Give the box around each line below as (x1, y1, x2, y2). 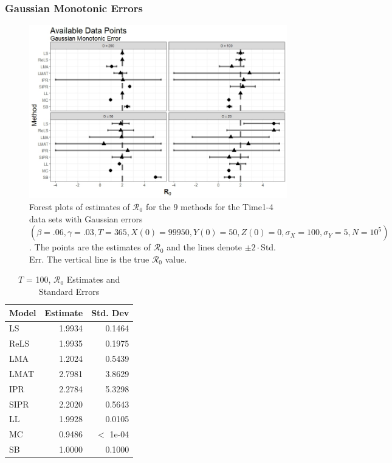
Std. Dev (91, 306, 129, 319)
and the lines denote (167, 241, 242, 253)
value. (165, 252, 187, 265)
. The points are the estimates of (29, 241, 151, 253)
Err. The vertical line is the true (29, 252, 150, 265)
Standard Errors (39, 285, 100, 297)
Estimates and (66, 273, 120, 286)
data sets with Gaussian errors (29, 212, 143, 225)
